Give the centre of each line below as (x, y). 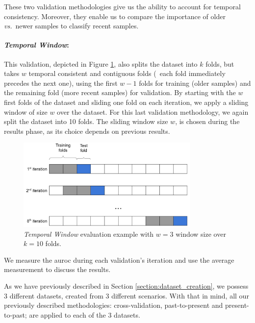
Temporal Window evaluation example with (89, 234)
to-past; (15, 314)
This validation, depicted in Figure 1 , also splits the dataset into (101, 63)
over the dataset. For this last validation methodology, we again (153, 112)
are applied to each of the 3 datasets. (85, 314)
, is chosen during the (207, 121)
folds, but (220, 63)
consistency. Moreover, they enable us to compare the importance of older (115, 16)
